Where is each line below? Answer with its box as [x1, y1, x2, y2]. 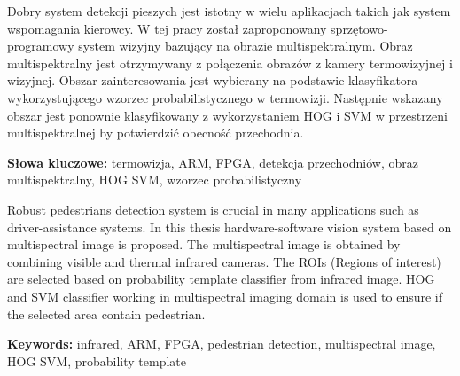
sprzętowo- [331, 19, 388, 37]
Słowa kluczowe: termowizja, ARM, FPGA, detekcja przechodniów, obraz [7, 153, 418, 171]
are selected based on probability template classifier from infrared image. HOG [7, 270, 435, 288]
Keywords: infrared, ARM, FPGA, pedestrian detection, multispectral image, [7, 334, 436, 353]
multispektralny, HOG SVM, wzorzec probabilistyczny [7, 170, 302, 189]
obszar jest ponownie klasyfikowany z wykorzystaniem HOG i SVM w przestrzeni [7, 106, 448, 124]
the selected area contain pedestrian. [7, 304, 206, 323]
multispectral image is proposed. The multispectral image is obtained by [7, 235, 401, 254]
